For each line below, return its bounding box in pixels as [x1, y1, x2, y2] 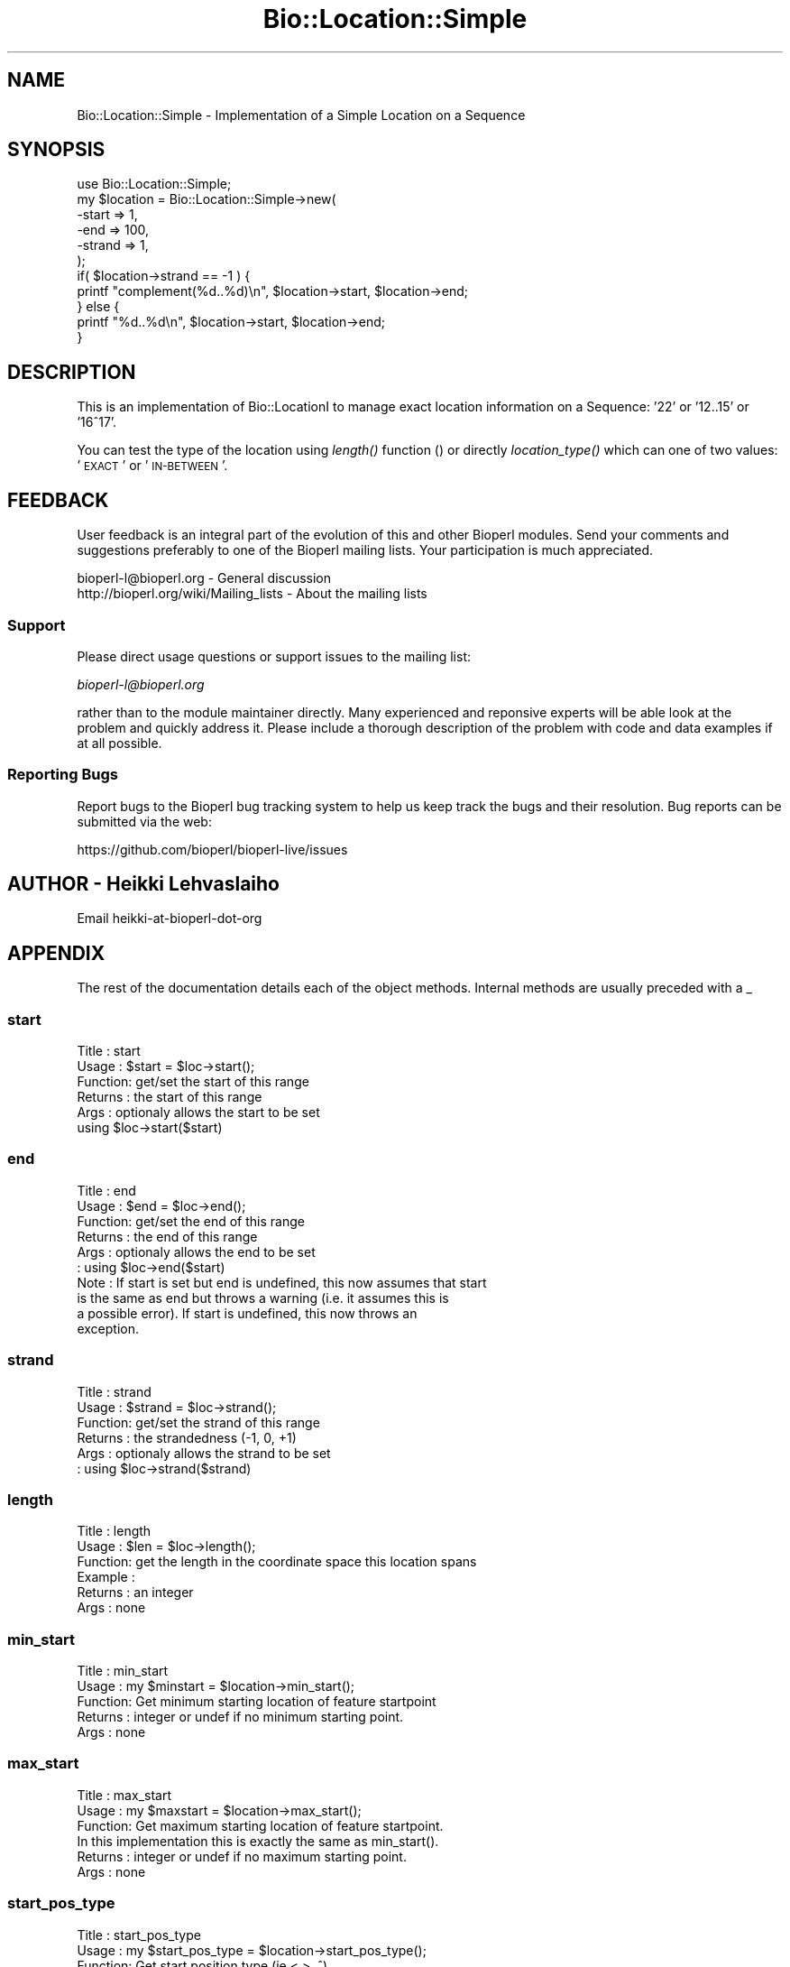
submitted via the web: [77, 813, 212, 829]
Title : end [77, 1182, 136, 1198]
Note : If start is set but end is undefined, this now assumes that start [77, 1274, 487, 1290]
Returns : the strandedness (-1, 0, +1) [77, 1429, 297, 1445]
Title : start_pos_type [77, 1926, 201, 1943]
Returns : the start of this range [77, 1089, 262, 1105]
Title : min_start [77, 1663, 169, 1679]
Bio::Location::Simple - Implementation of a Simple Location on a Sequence [77, 106, 526, 123]
